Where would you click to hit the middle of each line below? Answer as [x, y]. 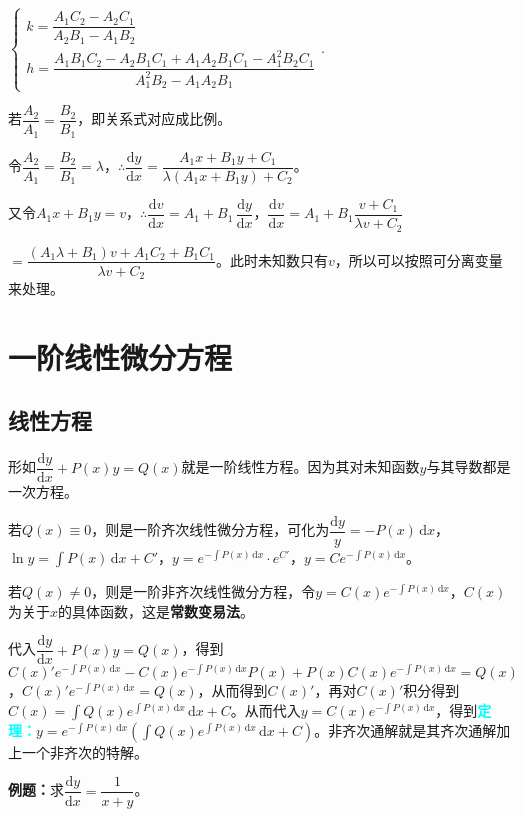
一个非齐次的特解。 [84, 751]
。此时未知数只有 [271, 259]
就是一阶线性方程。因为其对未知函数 [300, 466]
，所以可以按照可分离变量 [418, 259]
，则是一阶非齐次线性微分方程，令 [203, 590]
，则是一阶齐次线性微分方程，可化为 [210, 529]
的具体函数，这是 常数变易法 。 [156, 610]
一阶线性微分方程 [120, 356]
